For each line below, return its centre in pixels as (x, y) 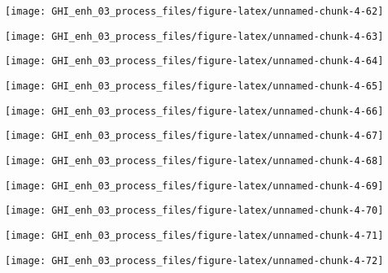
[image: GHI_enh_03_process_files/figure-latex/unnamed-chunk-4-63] (194, 36)
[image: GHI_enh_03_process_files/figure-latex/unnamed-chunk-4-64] (194, 61)
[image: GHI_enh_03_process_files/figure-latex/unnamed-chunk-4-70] (194, 211)
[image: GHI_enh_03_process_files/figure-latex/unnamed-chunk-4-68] (194, 160)
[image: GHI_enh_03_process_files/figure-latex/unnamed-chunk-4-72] (194, 260)
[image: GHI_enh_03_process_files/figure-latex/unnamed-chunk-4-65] (194, 86)
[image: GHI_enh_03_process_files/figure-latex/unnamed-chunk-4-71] (194, 235)
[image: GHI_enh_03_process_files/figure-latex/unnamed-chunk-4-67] (194, 136)
